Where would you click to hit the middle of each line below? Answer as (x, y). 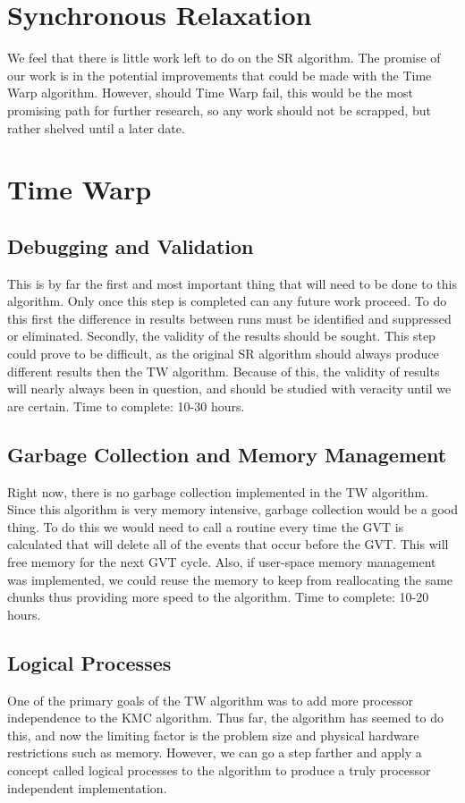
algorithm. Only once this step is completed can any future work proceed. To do (227, 301)
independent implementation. (87, 787)
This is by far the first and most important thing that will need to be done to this (232, 283)
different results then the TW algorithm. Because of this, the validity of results (224, 371)
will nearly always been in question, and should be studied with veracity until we (229, 389)
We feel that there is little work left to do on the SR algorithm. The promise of (224, 58)
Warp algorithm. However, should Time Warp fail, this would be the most (210, 93)
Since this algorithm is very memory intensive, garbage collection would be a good (232, 509)
